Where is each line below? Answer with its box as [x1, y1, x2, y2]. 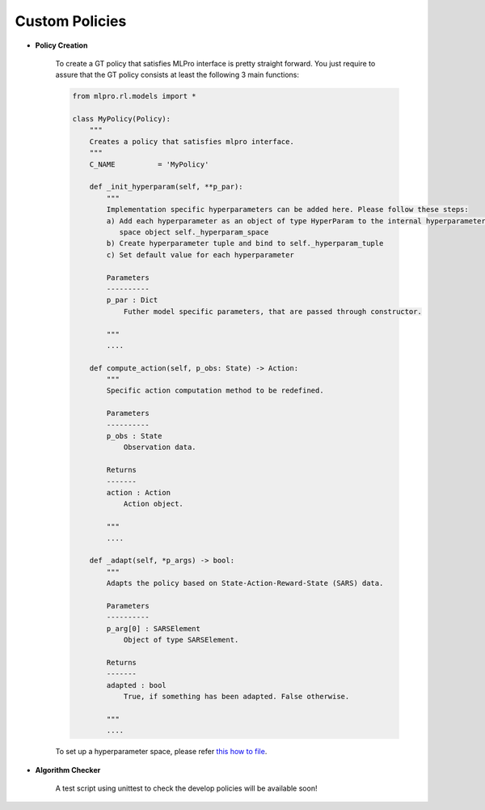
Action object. [123, 499, 183, 509]
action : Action [106, 488, 171, 497]
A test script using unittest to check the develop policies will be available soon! [55, 783, 318, 793]
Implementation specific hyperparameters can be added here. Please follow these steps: [106, 205, 469, 214]
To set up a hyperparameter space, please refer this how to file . [55, 747, 268, 757]
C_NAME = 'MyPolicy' [89, 159, 209, 169]
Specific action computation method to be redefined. [106, 386, 324, 396]
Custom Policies [15, 12, 127, 30]
